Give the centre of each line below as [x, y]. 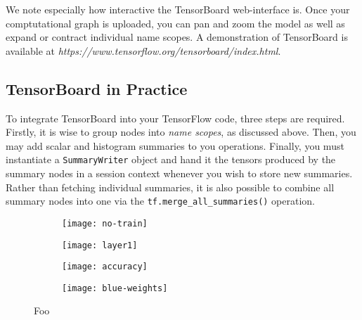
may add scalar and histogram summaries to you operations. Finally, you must [175, 145]
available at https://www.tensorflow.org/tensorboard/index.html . [143, 50]
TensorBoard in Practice [97, 88]
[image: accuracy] [105, 267]
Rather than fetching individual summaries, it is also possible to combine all [170, 187]
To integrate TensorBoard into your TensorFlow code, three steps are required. [175, 118]
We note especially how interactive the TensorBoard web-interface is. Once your [178, 9]
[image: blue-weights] [115, 288]
